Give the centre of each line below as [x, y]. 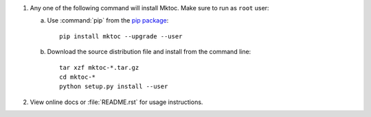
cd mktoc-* [78, 77]
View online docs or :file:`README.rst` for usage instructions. [116, 102]
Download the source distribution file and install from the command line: [149, 52]
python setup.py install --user [114, 87]
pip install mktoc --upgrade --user [121, 36]
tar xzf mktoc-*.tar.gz [99, 67]
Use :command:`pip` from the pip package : [108, 21]
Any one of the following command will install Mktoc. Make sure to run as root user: [149, 8]
